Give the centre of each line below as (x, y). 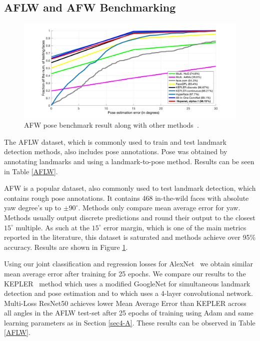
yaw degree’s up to (33, 208)
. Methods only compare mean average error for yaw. (159, 208)
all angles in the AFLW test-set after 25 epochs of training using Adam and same (129, 313)
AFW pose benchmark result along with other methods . (111, 125)
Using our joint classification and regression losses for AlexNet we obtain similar (128, 264)
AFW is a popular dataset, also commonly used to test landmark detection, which (130, 188)
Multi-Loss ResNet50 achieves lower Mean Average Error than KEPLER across (125, 303)
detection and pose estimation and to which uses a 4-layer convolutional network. (128, 293)
